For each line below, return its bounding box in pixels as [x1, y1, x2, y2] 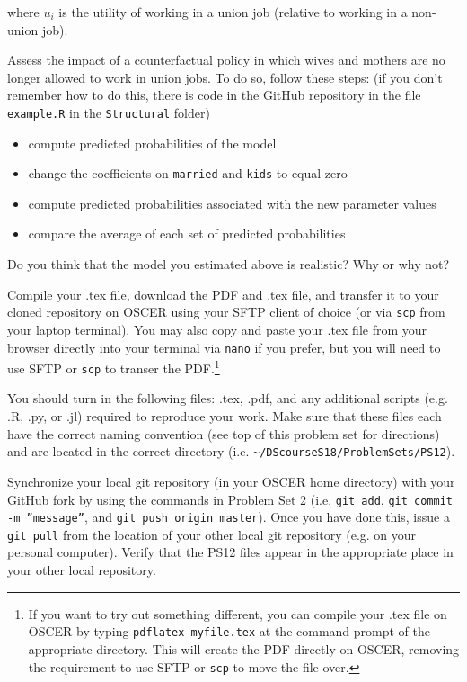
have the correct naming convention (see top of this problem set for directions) [7, 424, 440, 443]
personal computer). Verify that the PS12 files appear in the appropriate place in [7, 543, 454, 561]
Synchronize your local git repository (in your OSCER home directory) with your [7, 471, 455, 490]
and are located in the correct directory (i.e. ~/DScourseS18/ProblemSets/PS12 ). [7, 442, 455, 461]
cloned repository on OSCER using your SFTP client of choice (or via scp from [7, 302, 445, 321]
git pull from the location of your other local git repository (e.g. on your [7, 525, 417, 543]
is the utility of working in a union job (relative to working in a [58, 3, 408, 21]
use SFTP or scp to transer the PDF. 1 [7, 356, 220, 377]
